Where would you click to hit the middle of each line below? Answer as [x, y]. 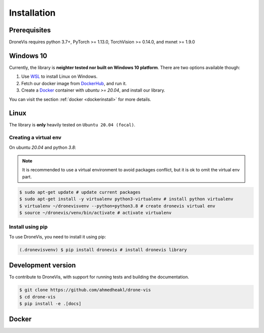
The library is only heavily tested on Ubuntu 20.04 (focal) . [72, 125]
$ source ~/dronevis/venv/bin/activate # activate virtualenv [95, 213]
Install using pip [28, 227]
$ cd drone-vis [37, 297]
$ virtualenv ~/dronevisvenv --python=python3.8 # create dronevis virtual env [117, 206]
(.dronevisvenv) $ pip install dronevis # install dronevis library [103, 250]
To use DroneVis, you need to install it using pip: [57, 237]
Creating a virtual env [35, 138]
